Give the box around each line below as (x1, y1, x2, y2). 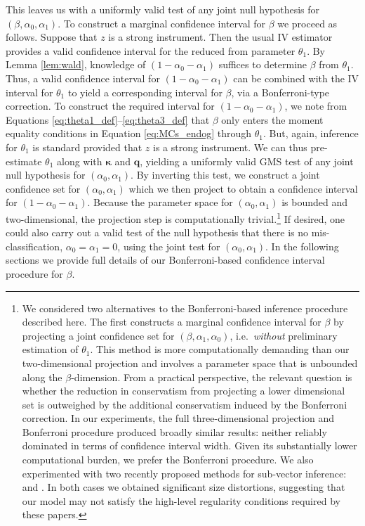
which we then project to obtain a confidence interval (128, 181, 358, 195)
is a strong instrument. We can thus (153, 139, 307, 154)
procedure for (6, 266, 63, 281)
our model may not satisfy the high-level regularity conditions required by (22, 493, 340, 508)
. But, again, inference (263, 126, 359, 141)
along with (56, 153, 102, 168)
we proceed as (277, 15, 338, 30)
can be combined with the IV (233, 70, 359, 85)
